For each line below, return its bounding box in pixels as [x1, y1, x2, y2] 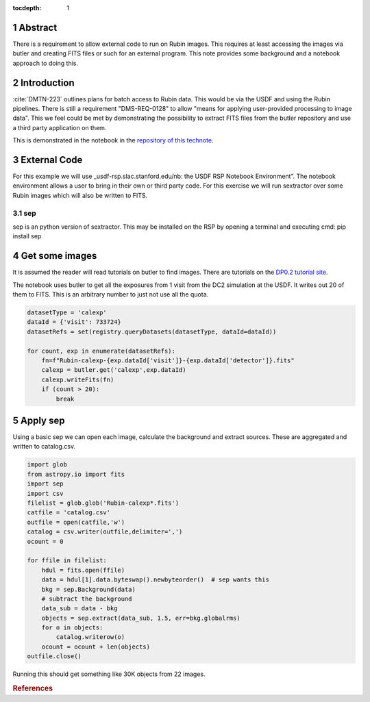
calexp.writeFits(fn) [41, 375, 114, 384]
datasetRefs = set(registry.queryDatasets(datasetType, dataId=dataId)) [27, 327, 277, 336]
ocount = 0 [27, 538, 64, 545]
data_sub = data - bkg [41, 605, 118, 612]
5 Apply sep [12, 414, 65, 426]
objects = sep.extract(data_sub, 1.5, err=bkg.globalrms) [41, 614, 241, 622]
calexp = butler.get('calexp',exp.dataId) [41, 366, 186, 374]
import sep [27, 480, 64, 488]
